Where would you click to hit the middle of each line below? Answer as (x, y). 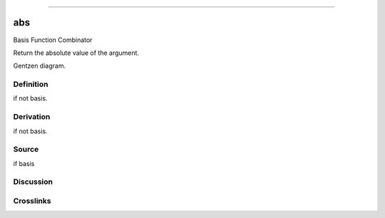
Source (26, 150)
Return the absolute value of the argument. (76, 53)
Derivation (32, 117)
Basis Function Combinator (53, 40)
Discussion (33, 182)
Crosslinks (32, 201)
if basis (24, 163)
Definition (31, 84)
